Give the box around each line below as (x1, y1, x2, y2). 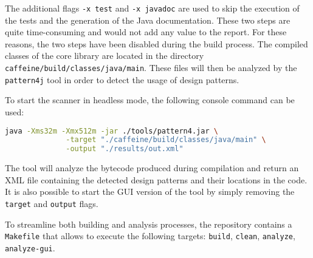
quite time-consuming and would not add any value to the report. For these (5, 25, 287, 38)
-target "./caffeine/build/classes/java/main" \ (66, 135, 266, 144)
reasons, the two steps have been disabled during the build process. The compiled (5, 37, 308, 50)
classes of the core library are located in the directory (5, 49, 204, 62)
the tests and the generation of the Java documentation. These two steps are (5, 13, 291, 26)
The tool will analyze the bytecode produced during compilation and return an (5, 161, 299, 174)
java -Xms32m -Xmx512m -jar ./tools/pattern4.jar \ (5, 126, 218, 135)
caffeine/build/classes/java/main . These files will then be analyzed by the (5, 61, 297, 74)
